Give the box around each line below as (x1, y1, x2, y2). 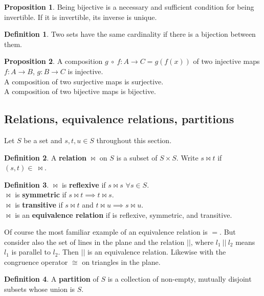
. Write (176, 152, 199, 163)
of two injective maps (193, 56, 260, 66)
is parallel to (11, 246, 51, 257)
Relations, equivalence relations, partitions (4, 111, 234, 127)
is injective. (68, 65, 103, 76)
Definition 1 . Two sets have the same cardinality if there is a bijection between (4, 29, 256, 39)
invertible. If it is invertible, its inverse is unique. (4, 11, 157, 22)
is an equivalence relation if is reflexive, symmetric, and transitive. (15, 209, 232, 220)
